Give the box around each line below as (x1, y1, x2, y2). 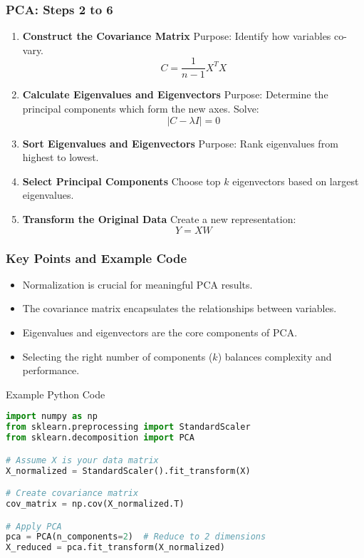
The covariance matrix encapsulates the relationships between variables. (22, 301, 337, 316)
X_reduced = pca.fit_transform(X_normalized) (6, 542, 225, 553)
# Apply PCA (6, 521, 62, 532)
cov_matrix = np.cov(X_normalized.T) (6, 498, 184, 509)
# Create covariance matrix (6, 488, 139, 499)
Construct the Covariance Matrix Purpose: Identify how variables (22, 29, 331, 43)
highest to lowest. (22, 150, 99, 165)
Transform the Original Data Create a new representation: (22, 212, 296, 227)
